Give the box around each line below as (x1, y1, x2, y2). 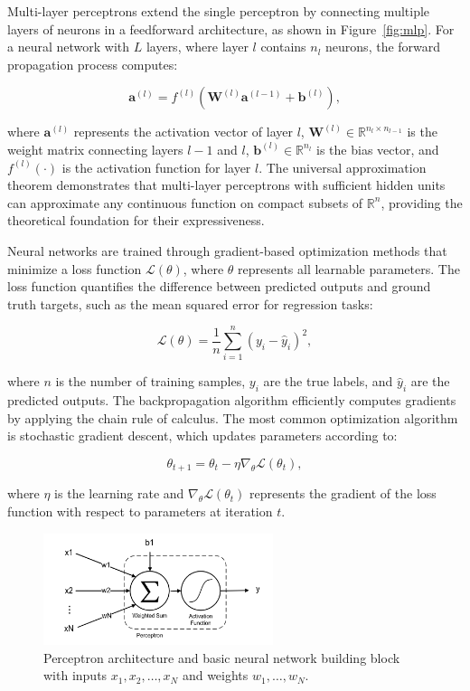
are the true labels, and (263, 372, 393, 391)
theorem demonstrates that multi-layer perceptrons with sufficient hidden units (7, 175, 446, 194)
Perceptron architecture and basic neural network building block (43, 648, 400, 667)
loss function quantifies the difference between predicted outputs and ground (7, 277, 431, 296)
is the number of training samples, (55, 372, 246, 391)
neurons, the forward (325, 37, 441, 56)
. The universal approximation (258, 157, 427, 176)
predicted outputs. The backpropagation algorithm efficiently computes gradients (7, 391, 456, 410)
